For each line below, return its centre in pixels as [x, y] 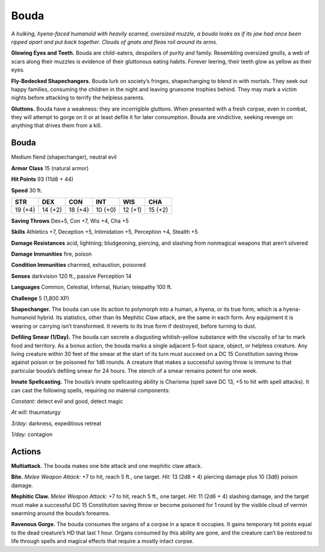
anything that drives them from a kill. [57, 126]
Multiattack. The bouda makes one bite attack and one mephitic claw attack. [107, 466]
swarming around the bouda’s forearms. [61, 513]
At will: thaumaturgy [36, 412]
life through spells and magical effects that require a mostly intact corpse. [103, 541]
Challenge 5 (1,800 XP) [40, 298]
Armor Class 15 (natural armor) [50, 168]
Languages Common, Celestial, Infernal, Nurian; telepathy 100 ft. [92, 287]
